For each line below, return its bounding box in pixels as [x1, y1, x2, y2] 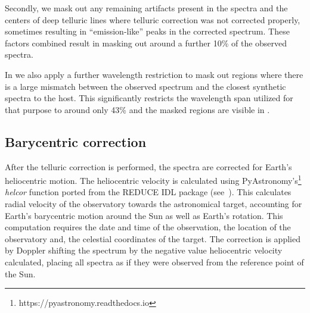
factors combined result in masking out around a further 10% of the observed [5, 36, 287, 49]
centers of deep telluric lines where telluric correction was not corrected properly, [5, 13, 300, 26]
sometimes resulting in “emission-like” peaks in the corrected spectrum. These [5, 25, 290, 37]
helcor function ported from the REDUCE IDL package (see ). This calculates [5, 186, 292, 198]
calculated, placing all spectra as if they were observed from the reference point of [5, 255, 304, 268]
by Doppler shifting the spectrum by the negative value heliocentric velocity [5, 244, 283, 256]
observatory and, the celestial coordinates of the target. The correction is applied [5, 232, 300, 245]
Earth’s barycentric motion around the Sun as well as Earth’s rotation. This [5, 209, 283, 221]
